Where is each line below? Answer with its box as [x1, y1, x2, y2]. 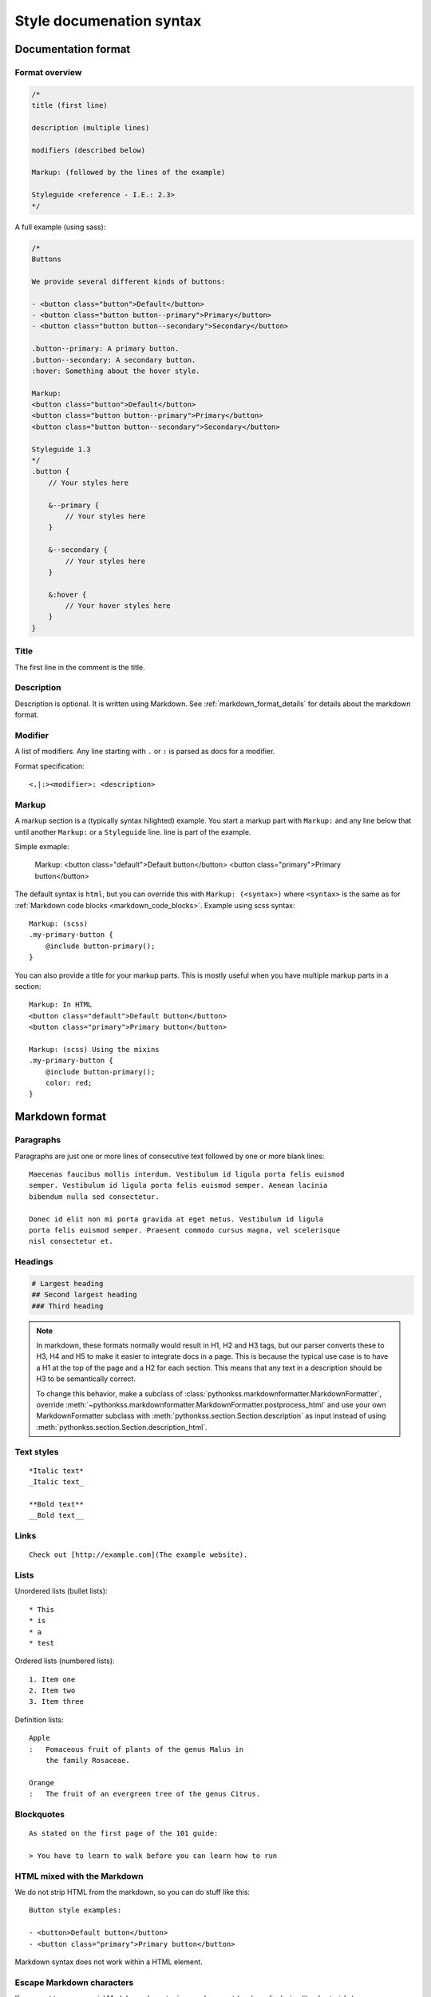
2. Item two [29, 1686, 76, 1695]
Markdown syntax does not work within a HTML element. [14, 1957, 203, 1967]
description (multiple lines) [31, 123, 150, 132]
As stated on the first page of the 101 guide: [29, 1829, 219, 1838]
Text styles [14, 1446, 59, 1457]
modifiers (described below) [31, 145, 146, 155]
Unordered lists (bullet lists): [14, 1586, 108, 1596]
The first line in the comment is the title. [14, 662, 145, 672]
